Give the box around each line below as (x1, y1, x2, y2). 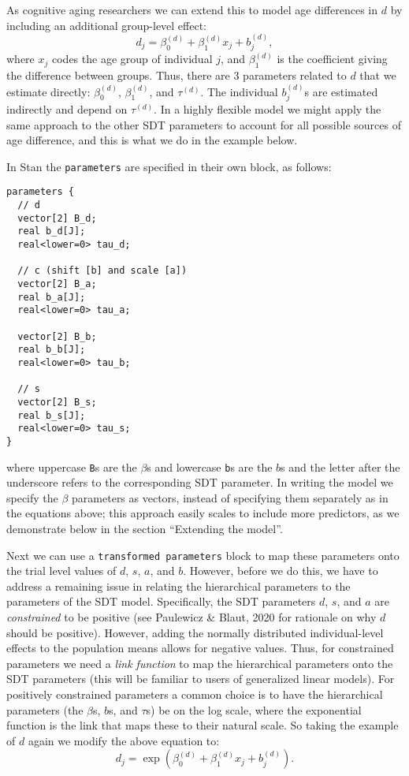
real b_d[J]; (17, 226, 86, 237)
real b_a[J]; (17, 291, 86, 303)
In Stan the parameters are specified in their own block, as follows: (6, 158, 332, 174)
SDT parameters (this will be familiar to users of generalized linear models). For (6, 670, 395, 687)
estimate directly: (6, 83, 91, 99)
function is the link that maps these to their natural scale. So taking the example (6, 717, 399, 733)
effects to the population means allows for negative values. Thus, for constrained (6, 640, 394, 656)
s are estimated (304, 83, 378, 99)
